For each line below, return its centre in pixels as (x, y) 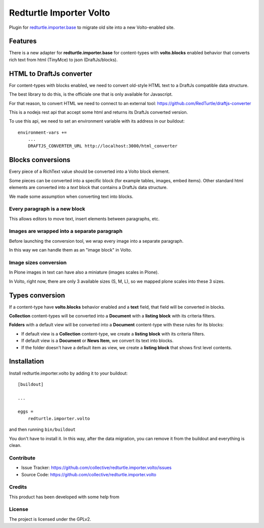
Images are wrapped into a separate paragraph (66, 231)
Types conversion (37, 295)
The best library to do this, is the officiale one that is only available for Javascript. (91, 94)
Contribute (22, 458)
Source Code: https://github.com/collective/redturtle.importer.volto (89, 474)
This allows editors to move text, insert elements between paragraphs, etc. (84, 219)
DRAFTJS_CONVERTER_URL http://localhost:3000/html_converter (103, 146)
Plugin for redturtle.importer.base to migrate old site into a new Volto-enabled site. (92, 27)
